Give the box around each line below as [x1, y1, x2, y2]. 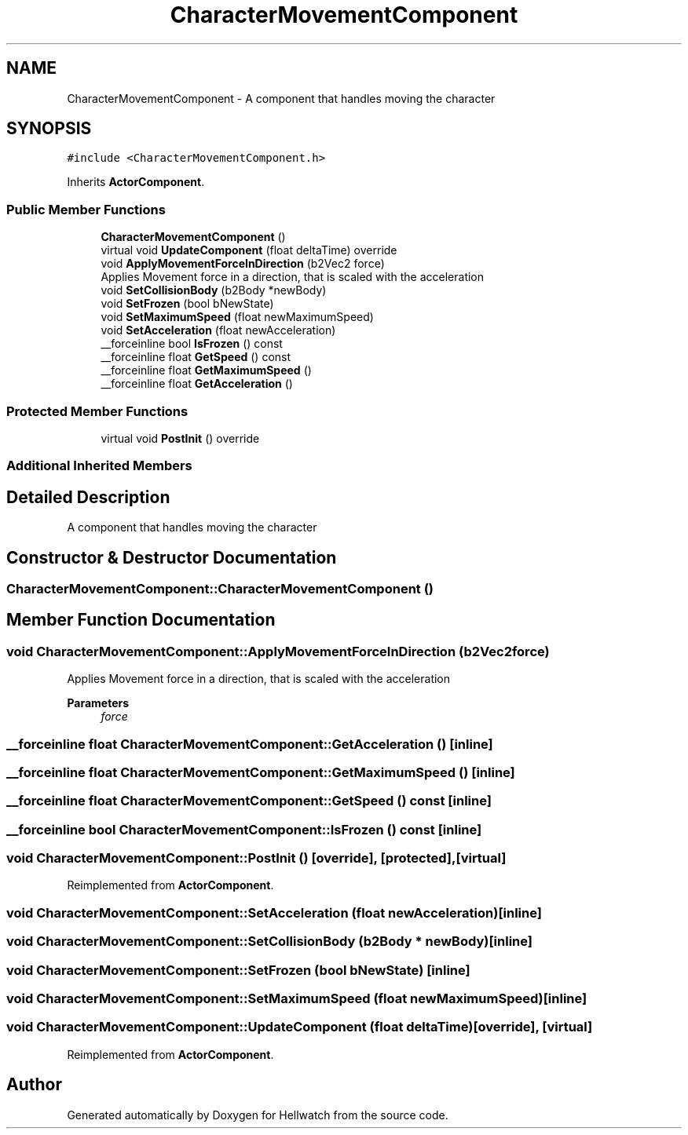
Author [6, 1075, 62, 1095]
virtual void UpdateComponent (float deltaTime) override [101, 243, 397, 257]
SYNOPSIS [6, 119, 92, 139]
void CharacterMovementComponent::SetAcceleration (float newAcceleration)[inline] [6, 904, 542, 921]
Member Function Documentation [6, 610, 276, 630]
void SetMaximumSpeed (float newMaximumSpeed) [101, 310, 374, 324]
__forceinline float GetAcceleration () [101, 377, 293, 391]
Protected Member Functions [6, 403, 188, 419]
